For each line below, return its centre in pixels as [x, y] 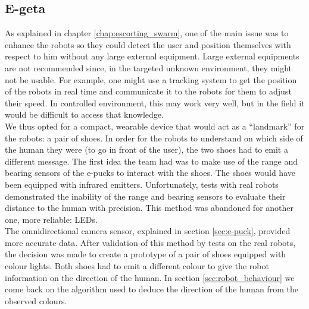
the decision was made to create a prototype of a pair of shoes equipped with [146, 254]
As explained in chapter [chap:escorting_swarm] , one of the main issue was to [147, 33]
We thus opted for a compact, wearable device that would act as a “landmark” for [155, 126]
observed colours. [36, 300]
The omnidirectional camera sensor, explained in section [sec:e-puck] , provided [148, 231]
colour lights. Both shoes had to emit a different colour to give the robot [137, 266]
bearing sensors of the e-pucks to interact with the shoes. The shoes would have [150, 173]
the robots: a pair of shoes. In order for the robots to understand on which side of [154, 138]
